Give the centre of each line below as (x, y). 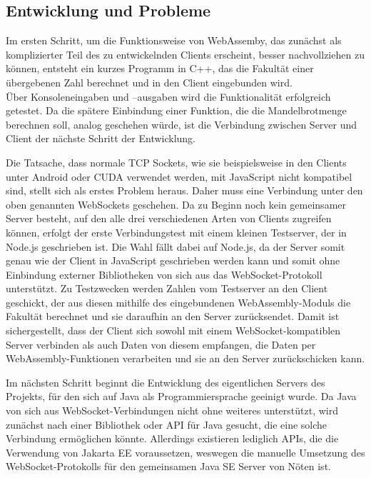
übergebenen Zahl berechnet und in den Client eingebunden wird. (149, 82)
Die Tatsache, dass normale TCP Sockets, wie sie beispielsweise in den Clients (176, 162)
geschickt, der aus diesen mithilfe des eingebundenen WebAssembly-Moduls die (178, 302)
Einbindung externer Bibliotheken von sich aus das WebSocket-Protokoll (164, 274)
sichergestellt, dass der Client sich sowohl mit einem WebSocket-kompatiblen (173, 330)
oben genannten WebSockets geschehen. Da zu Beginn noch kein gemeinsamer (176, 204)
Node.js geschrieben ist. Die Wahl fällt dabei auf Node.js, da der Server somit (176, 246)
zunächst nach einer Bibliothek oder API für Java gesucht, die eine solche (167, 424)
